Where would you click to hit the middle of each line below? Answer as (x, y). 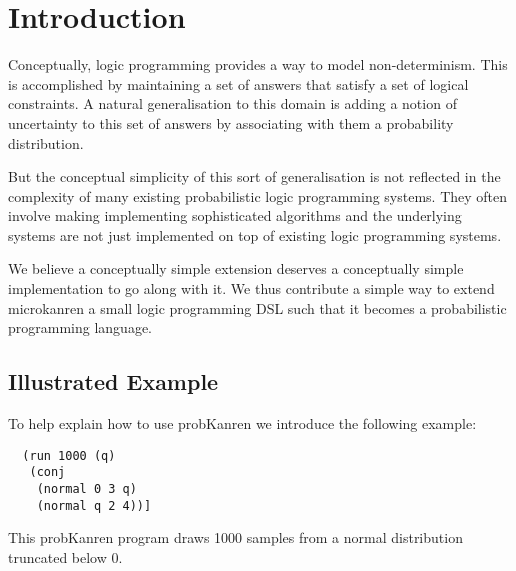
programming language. (80, 327)
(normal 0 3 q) (86, 488)
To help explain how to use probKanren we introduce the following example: (242, 423)
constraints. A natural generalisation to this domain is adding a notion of (232, 103)
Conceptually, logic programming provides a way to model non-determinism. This (258, 64)
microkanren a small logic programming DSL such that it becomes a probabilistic (257, 307)
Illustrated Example (113, 381)
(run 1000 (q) (69, 455)
